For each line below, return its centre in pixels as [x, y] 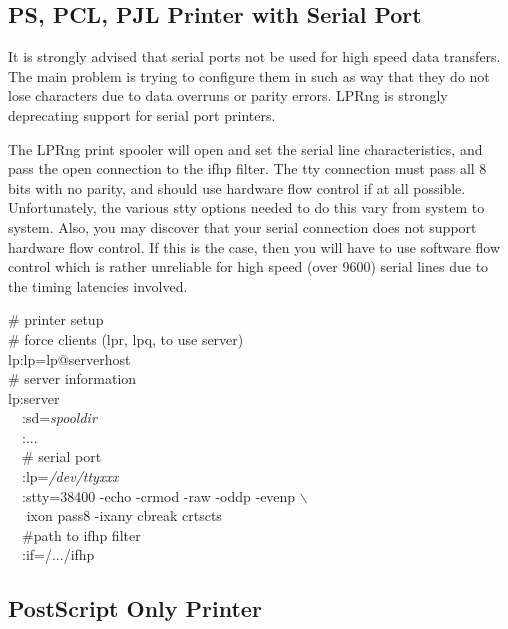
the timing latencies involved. [98, 285]
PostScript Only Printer [135, 608]
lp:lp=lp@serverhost [69, 358]
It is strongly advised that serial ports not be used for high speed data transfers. [254, 56]
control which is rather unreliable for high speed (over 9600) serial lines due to [248, 266]
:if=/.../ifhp [58, 554]
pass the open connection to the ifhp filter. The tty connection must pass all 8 [247, 168]
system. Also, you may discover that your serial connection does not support [242, 226]
